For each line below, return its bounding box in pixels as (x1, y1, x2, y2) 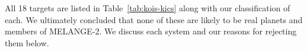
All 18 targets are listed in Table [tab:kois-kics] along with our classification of (5, 2, 290, 14)
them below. (5, 36, 49, 49)
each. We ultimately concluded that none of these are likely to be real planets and (5, 13, 303, 26)
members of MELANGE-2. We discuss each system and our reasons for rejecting (5, 25, 297, 37)
